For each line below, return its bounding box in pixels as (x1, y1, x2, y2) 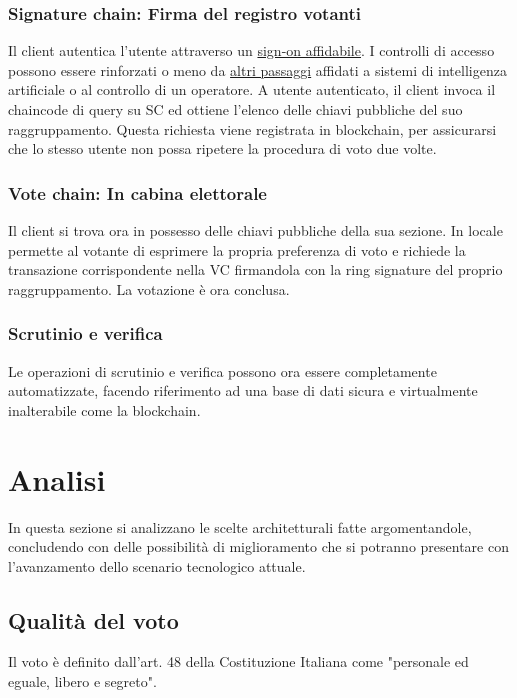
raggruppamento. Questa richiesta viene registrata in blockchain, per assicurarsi (8, 118, 497, 139)
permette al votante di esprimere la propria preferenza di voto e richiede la (8, 239, 466, 260)
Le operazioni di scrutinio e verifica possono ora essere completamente (8, 360, 437, 381)
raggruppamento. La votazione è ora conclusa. (8, 278, 290, 299)
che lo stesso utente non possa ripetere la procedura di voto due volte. (8, 138, 437, 159)
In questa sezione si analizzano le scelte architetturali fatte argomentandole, (8, 516, 472, 537)
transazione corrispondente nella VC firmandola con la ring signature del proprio (8, 259, 503, 280)
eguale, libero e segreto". (8, 671, 157, 692)
